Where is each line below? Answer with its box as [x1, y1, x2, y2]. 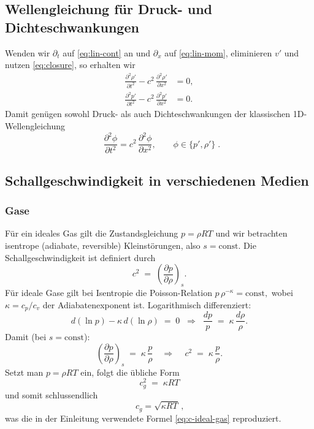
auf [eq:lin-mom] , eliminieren [164, 46, 272, 59]
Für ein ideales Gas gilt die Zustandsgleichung [5, 227, 178, 240]
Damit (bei [5, 330, 47, 343]
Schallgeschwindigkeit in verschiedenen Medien [5, 170, 309, 189]
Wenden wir [5, 46, 50, 59]
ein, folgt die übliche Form [80, 365, 180, 378]
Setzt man [5, 365, 44, 378]
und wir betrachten [215, 227, 288, 240]
